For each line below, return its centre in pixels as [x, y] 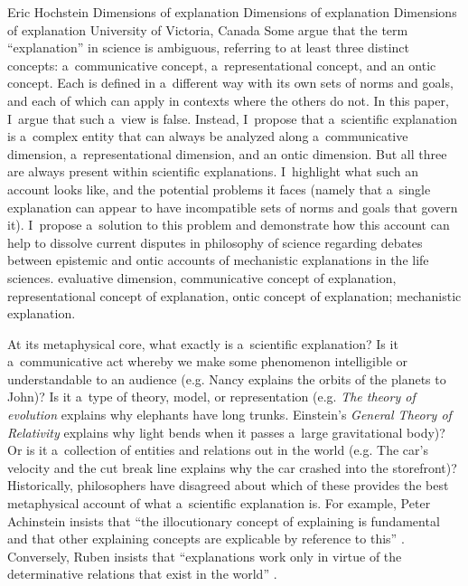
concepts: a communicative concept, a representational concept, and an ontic [222, 65]
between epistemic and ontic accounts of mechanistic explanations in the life [218, 260]
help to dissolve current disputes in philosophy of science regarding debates [215, 242]
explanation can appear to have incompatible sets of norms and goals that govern [233, 207]
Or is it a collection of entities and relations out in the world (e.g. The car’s [218, 450]
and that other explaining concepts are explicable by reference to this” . [206, 539]
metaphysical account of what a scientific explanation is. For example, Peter [219, 503]
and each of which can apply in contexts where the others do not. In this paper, [228, 100]
